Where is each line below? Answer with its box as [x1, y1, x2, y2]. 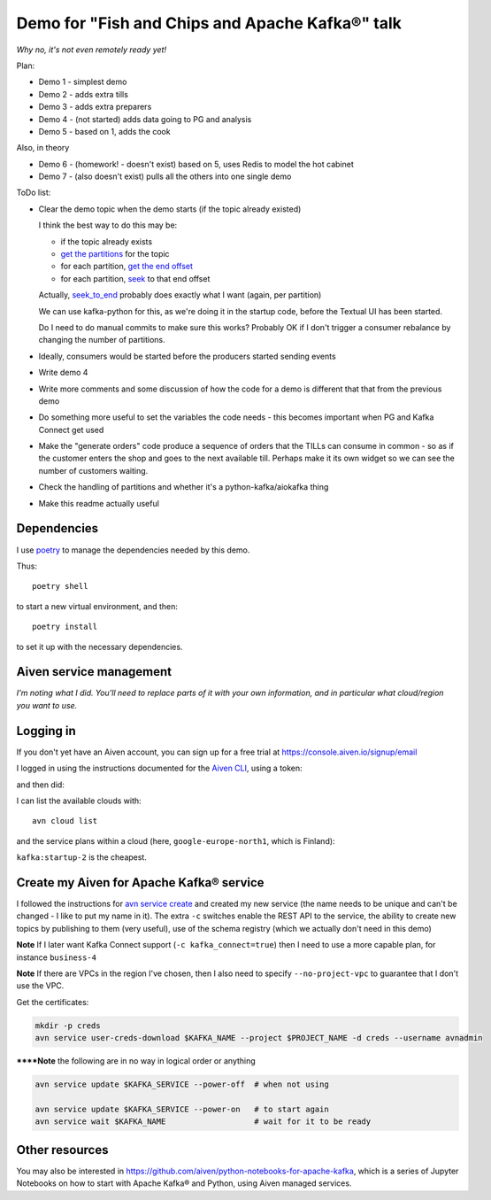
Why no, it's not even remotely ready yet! [16, 44, 167, 55]
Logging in [16, 723, 77, 739]
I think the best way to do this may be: [38, 220, 178, 230]
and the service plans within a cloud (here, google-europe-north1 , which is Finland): [16, 835, 335, 846]
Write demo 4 [38, 368, 88, 378]
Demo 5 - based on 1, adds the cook [38, 126, 172, 136]
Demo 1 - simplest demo [38, 76, 127, 88]
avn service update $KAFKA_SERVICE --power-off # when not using [35, 1080, 329, 1089]
